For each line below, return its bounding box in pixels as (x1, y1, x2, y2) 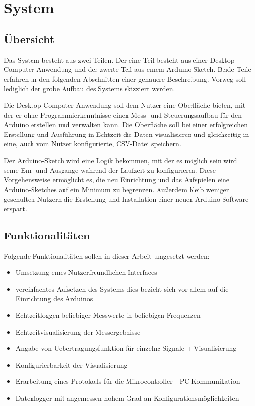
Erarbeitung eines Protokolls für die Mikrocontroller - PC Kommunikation (15, 376, 240, 386)
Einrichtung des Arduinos (15, 293, 93, 304)
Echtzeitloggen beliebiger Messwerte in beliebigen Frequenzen (15, 310, 201, 320)
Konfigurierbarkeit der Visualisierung (15, 359, 127, 370)
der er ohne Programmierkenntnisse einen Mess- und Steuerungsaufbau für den (4, 109, 242, 120)
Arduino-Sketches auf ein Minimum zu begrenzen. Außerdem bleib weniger (4, 184, 229, 194)
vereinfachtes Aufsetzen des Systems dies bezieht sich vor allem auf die (15, 283, 229, 294)
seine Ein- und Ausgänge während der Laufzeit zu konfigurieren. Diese (4, 165, 216, 175)
